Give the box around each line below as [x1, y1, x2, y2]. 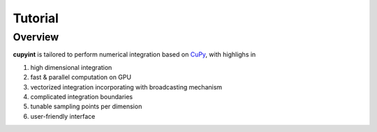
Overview [13, 31, 59, 43]
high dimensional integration [30, 63, 112, 71]
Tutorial [13, 10, 59, 26]
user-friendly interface [30, 112, 96, 120]
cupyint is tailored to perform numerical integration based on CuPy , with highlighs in [13, 50, 256, 59]
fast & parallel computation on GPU [30, 73, 132, 82]
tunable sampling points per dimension [30, 102, 142, 111]
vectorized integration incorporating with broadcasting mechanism [30, 82, 223, 91]
